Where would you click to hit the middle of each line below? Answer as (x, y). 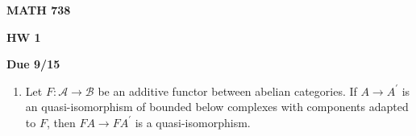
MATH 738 (39, 10)
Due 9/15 (33, 64)
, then (61, 122)
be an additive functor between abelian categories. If (227, 91)
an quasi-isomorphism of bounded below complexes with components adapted (217, 107)
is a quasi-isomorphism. (193, 122)
